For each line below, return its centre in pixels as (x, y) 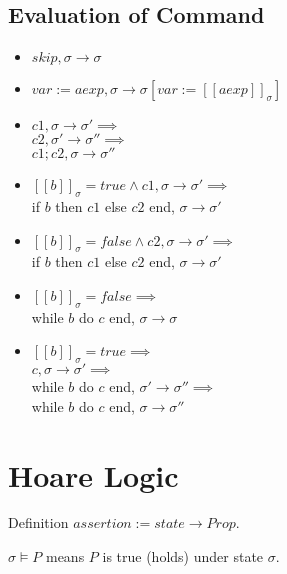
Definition (38, 522)
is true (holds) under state (183, 556)
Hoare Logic (93, 474)
